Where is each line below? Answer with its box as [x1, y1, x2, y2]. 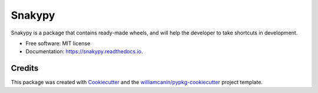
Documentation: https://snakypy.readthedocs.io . [25, 48, 143, 55]
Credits [11, 63, 39, 73]
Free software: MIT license [25, 40, 91, 47]
